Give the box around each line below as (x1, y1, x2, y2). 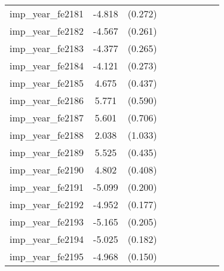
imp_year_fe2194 (10, 232, 84, 246)
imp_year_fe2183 (10, 41, 84, 55)
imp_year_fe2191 (10, 180, 84, 194)
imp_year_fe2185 (10, 76, 84, 90)
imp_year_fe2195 (10, 249, 84, 263)
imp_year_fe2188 (10, 128, 84, 142)
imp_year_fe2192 (10, 197, 84, 211)
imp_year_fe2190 (10, 163, 84, 176)
